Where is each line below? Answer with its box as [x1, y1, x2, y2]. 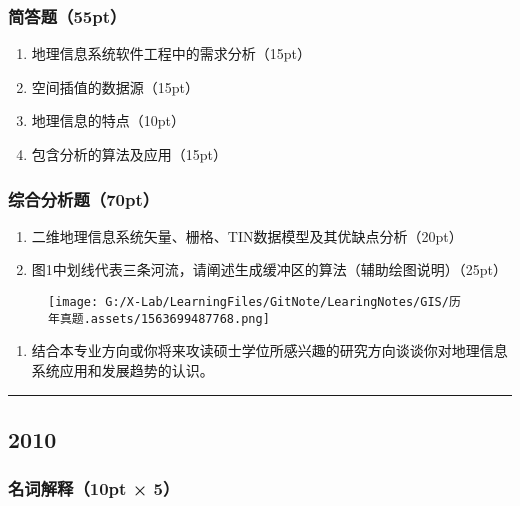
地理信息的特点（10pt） [31, 110, 186, 131]
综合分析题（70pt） [8, 186, 160, 211]
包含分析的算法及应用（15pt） [31, 144, 228, 164]
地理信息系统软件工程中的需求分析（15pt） [31, 43, 312, 64]
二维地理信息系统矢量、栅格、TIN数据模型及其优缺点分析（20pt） [31, 225, 463, 246]
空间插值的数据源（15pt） [31, 76, 200, 97]
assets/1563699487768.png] [90, 311, 270, 326]
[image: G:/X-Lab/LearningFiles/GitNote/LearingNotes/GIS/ [48, 295, 449, 309]
